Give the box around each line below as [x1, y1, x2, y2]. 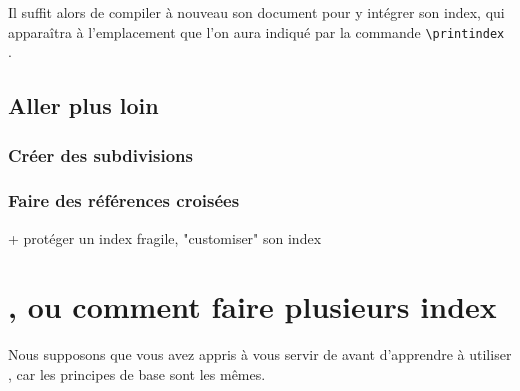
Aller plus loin [8, 90, 159, 121]
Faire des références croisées [8, 188, 240, 213]
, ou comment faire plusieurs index [8, 286, 497, 327]
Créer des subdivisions [8, 142, 193, 167]
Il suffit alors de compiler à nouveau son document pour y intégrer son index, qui [8, 2, 505, 22]
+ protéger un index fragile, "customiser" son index [8, 227, 322, 248]
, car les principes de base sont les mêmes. [8, 364, 266, 384]
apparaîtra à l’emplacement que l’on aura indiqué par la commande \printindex [8, 21, 505, 42]
